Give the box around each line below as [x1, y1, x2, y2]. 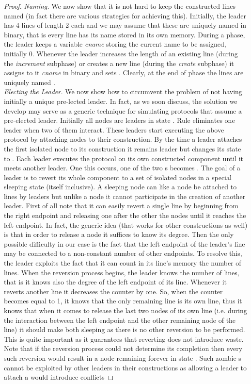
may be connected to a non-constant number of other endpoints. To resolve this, [4, 248, 242, 258]
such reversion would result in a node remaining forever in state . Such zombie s [4, 352, 241, 363]
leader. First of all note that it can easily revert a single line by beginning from [4, 200, 239, 211]
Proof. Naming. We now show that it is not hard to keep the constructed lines [4, 1, 236, 11]
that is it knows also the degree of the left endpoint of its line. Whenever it [4, 277, 227, 287]
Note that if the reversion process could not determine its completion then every [4, 343, 243, 353]
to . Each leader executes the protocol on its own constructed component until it [4, 153, 244, 163]
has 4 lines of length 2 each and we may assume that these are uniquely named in [4, 20, 247, 30]
